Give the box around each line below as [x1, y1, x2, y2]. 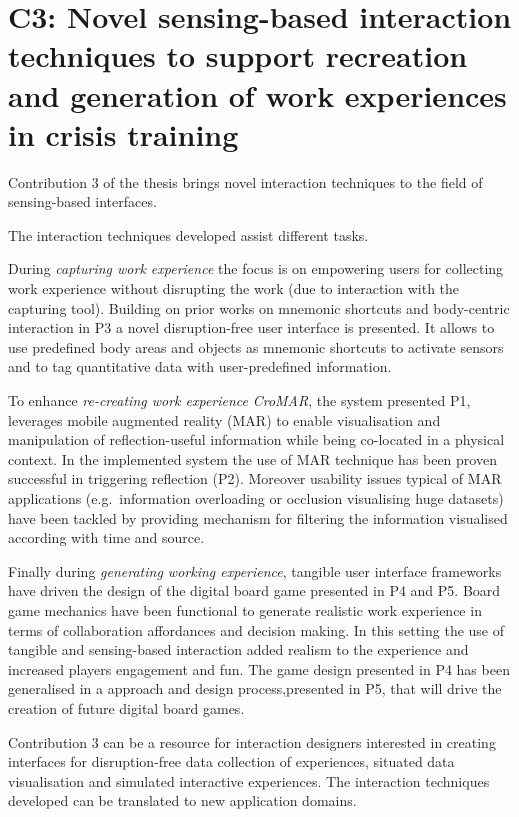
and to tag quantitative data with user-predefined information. [8, 356, 392, 377]
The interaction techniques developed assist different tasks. [8, 224, 369, 245]
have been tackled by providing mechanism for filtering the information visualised [8, 507, 508, 528]
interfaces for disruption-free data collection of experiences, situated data [8, 751, 455, 772]
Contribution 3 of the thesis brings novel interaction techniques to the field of [8, 171, 483, 192]
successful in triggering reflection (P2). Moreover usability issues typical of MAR [8, 468, 502, 489]
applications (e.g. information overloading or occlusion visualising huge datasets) [8, 488, 504, 508]
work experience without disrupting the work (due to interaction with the [8, 278, 460, 299]
